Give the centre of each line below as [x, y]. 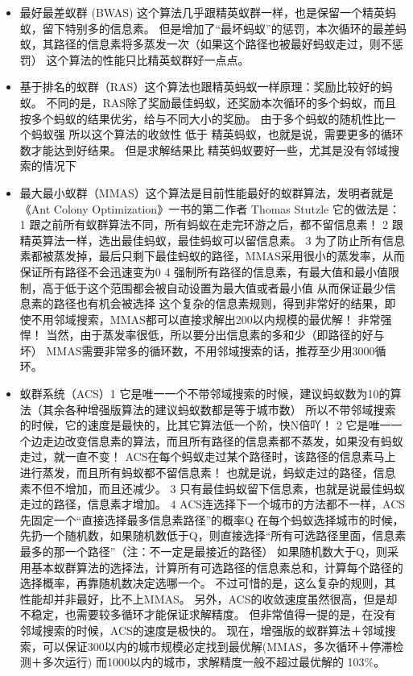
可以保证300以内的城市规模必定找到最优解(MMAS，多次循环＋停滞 [217, 646]
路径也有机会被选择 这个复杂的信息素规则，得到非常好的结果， [219, 303]
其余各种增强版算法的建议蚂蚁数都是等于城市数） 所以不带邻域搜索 [219, 409]
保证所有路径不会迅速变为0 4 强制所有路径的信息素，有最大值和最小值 [204, 271]
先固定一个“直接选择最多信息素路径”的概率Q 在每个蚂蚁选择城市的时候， [212, 519]
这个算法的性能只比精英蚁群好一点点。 [148, 59]
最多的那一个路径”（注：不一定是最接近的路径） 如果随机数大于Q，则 [203, 551]
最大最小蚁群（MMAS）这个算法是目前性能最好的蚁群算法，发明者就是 [206, 192]
